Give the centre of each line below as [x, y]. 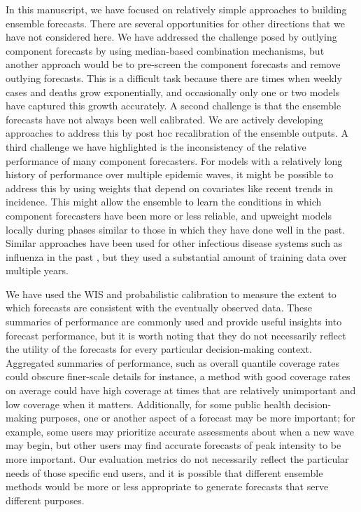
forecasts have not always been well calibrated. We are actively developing [164, 119]
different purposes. [45, 500]
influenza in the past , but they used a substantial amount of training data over [176, 256]
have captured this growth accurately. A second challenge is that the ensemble [174, 106]
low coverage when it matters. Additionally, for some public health [148, 404]
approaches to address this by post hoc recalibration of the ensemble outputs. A [177, 133]
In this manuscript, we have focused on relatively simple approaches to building [176, 9]
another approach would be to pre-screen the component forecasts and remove [173, 64]
